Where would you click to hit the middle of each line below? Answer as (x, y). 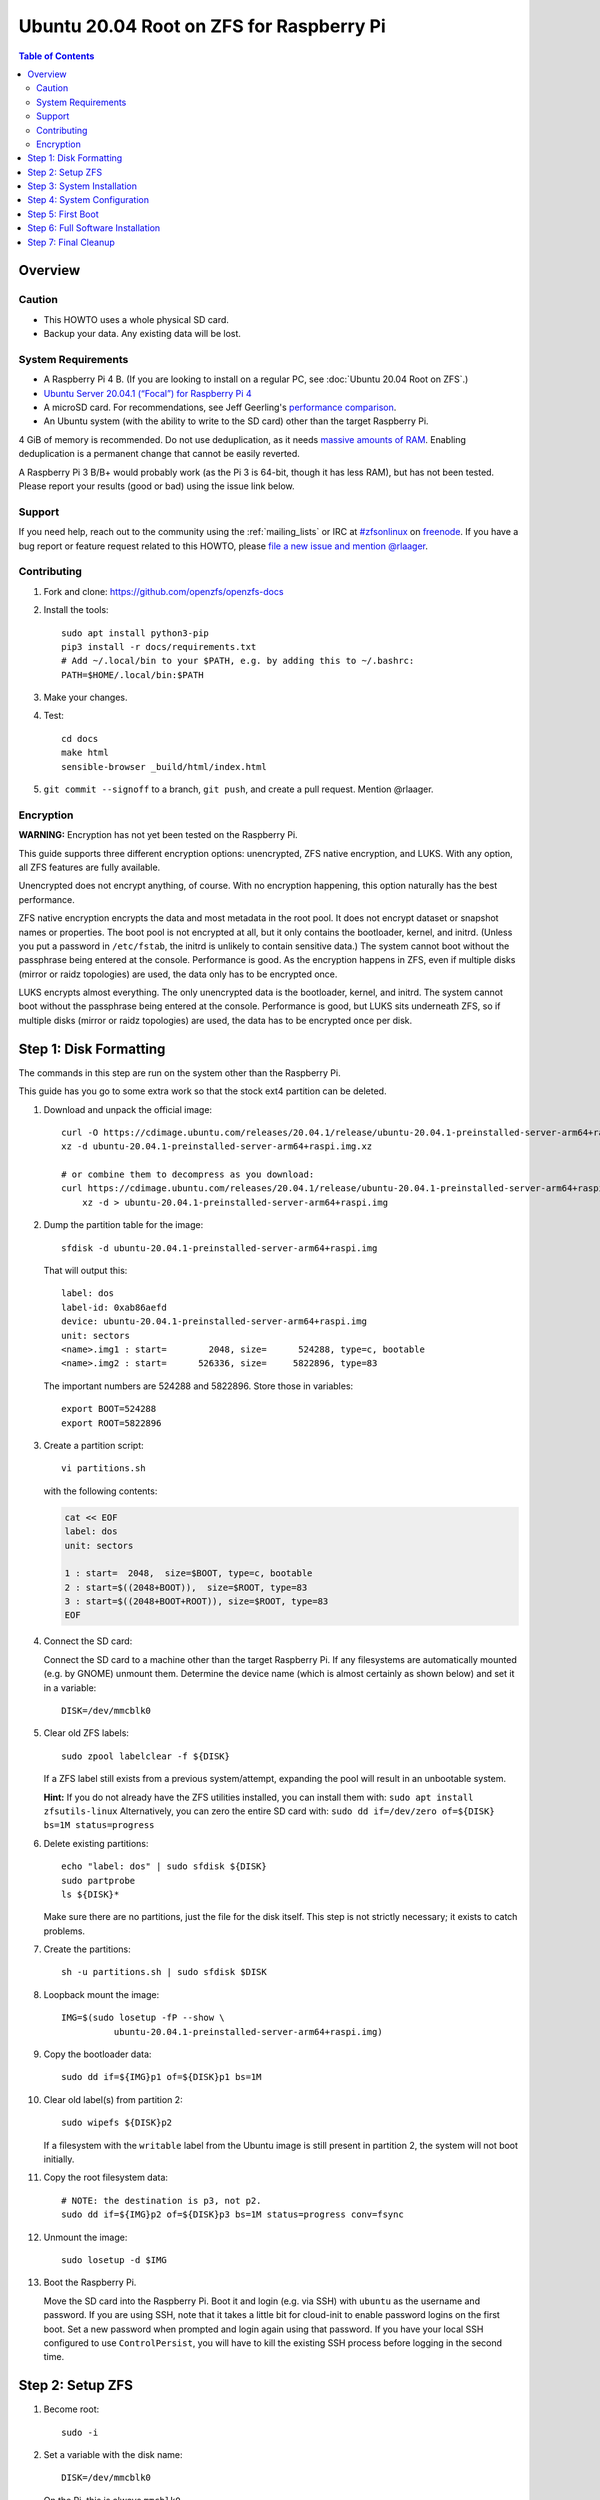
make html (85, 753)
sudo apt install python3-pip (135, 633)
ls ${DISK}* (90, 1894)
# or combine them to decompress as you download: (188, 1174)
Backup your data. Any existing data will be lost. (142, 334)
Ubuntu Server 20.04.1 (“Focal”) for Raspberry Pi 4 (147, 393)
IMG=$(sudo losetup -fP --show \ (143, 2018)
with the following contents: (100, 1491)
